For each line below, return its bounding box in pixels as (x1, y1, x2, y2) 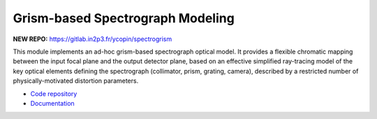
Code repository (30, 89, 77, 97)
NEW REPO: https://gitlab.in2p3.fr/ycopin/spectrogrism (13, 35, 172, 43)
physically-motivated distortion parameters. (13, 77, 139, 85)
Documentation (30, 99, 75, 107)
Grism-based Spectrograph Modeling (13, 10, 235, 26)
